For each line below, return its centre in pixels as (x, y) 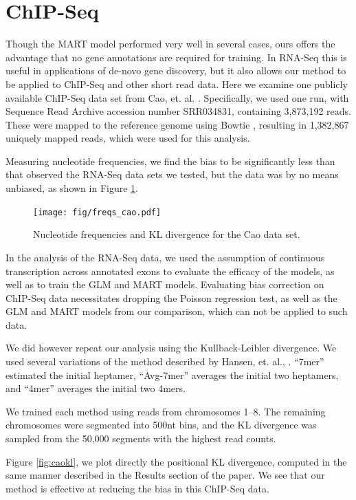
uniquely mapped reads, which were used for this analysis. (128, 138)
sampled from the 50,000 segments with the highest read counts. (141, 438)
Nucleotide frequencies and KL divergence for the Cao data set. (167, 234)
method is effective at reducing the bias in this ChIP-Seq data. (137, 488)
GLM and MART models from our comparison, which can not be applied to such (177, 311)
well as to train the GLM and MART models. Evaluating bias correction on (165, 284)
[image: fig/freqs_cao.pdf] (97, 212)
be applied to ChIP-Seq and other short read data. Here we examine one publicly (177, 84)
